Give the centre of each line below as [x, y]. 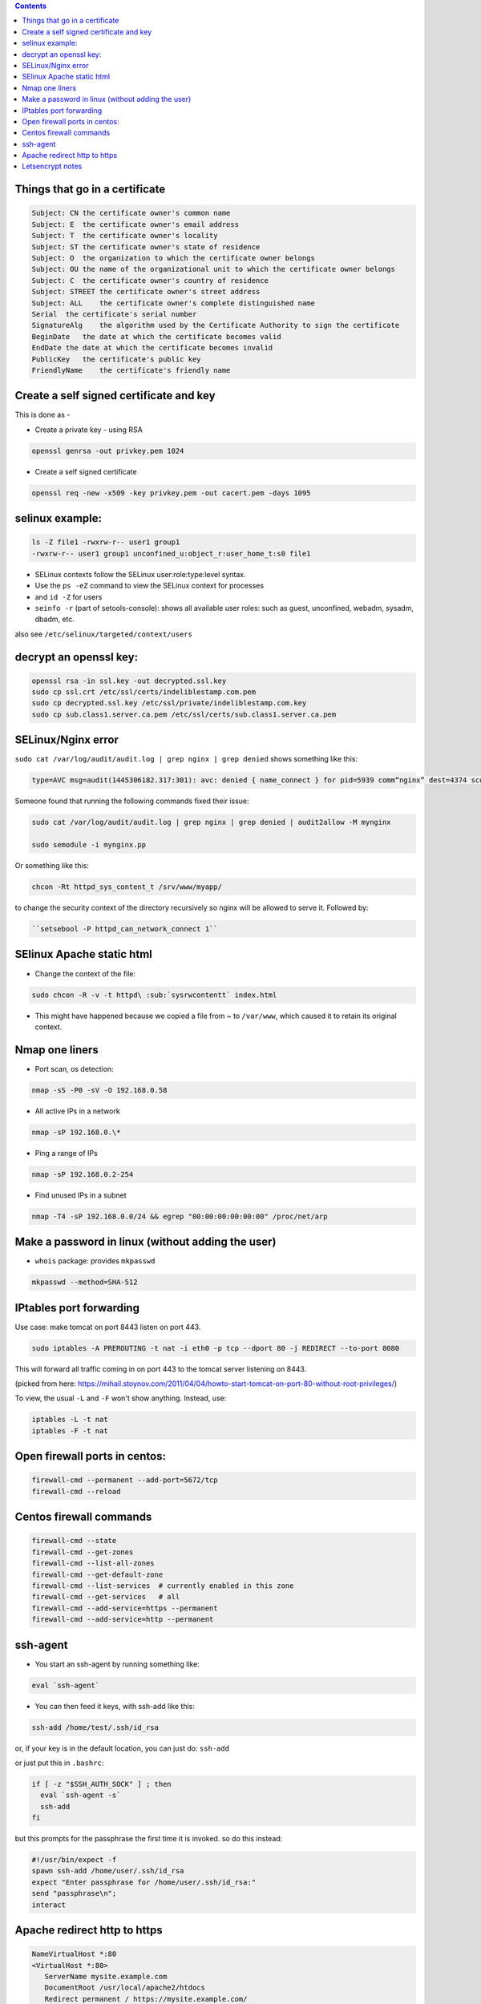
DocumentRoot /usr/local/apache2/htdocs [125, 1988]
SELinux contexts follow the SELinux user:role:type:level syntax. [140, 574]
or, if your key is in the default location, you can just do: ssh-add [122, 1748]
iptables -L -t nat [70, 1420]
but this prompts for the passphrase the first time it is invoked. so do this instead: [149, 1839]
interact [49, 1905]
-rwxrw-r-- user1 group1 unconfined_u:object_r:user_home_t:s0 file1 [171, 554]
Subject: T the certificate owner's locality [125, 236]
